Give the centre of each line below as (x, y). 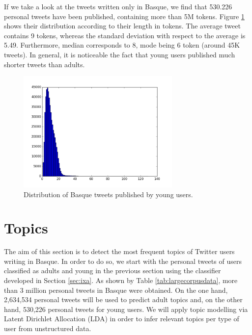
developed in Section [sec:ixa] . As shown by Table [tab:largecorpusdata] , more (121, 280)
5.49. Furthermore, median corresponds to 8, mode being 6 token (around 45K (122, 45)
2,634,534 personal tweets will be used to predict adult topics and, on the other (123, 299)
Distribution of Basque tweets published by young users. (108, 194)
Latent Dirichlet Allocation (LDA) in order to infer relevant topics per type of (122, 319)
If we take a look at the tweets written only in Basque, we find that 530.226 (118, 6)
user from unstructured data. (48, 328)
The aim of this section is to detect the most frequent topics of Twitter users (119, 251)
